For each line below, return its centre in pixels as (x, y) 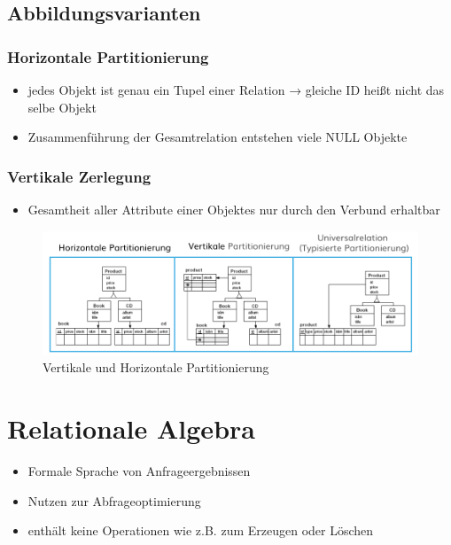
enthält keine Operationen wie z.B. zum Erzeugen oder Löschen (201, 530)
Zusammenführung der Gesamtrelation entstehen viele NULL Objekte (218, 137)
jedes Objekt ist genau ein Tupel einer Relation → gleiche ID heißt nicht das (236, 90)
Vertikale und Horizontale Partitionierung (156, 367)
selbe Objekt (62, 107)
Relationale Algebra (131, 428)
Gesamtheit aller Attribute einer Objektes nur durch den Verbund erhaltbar (234, 209)
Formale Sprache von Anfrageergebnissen (139, 471)
